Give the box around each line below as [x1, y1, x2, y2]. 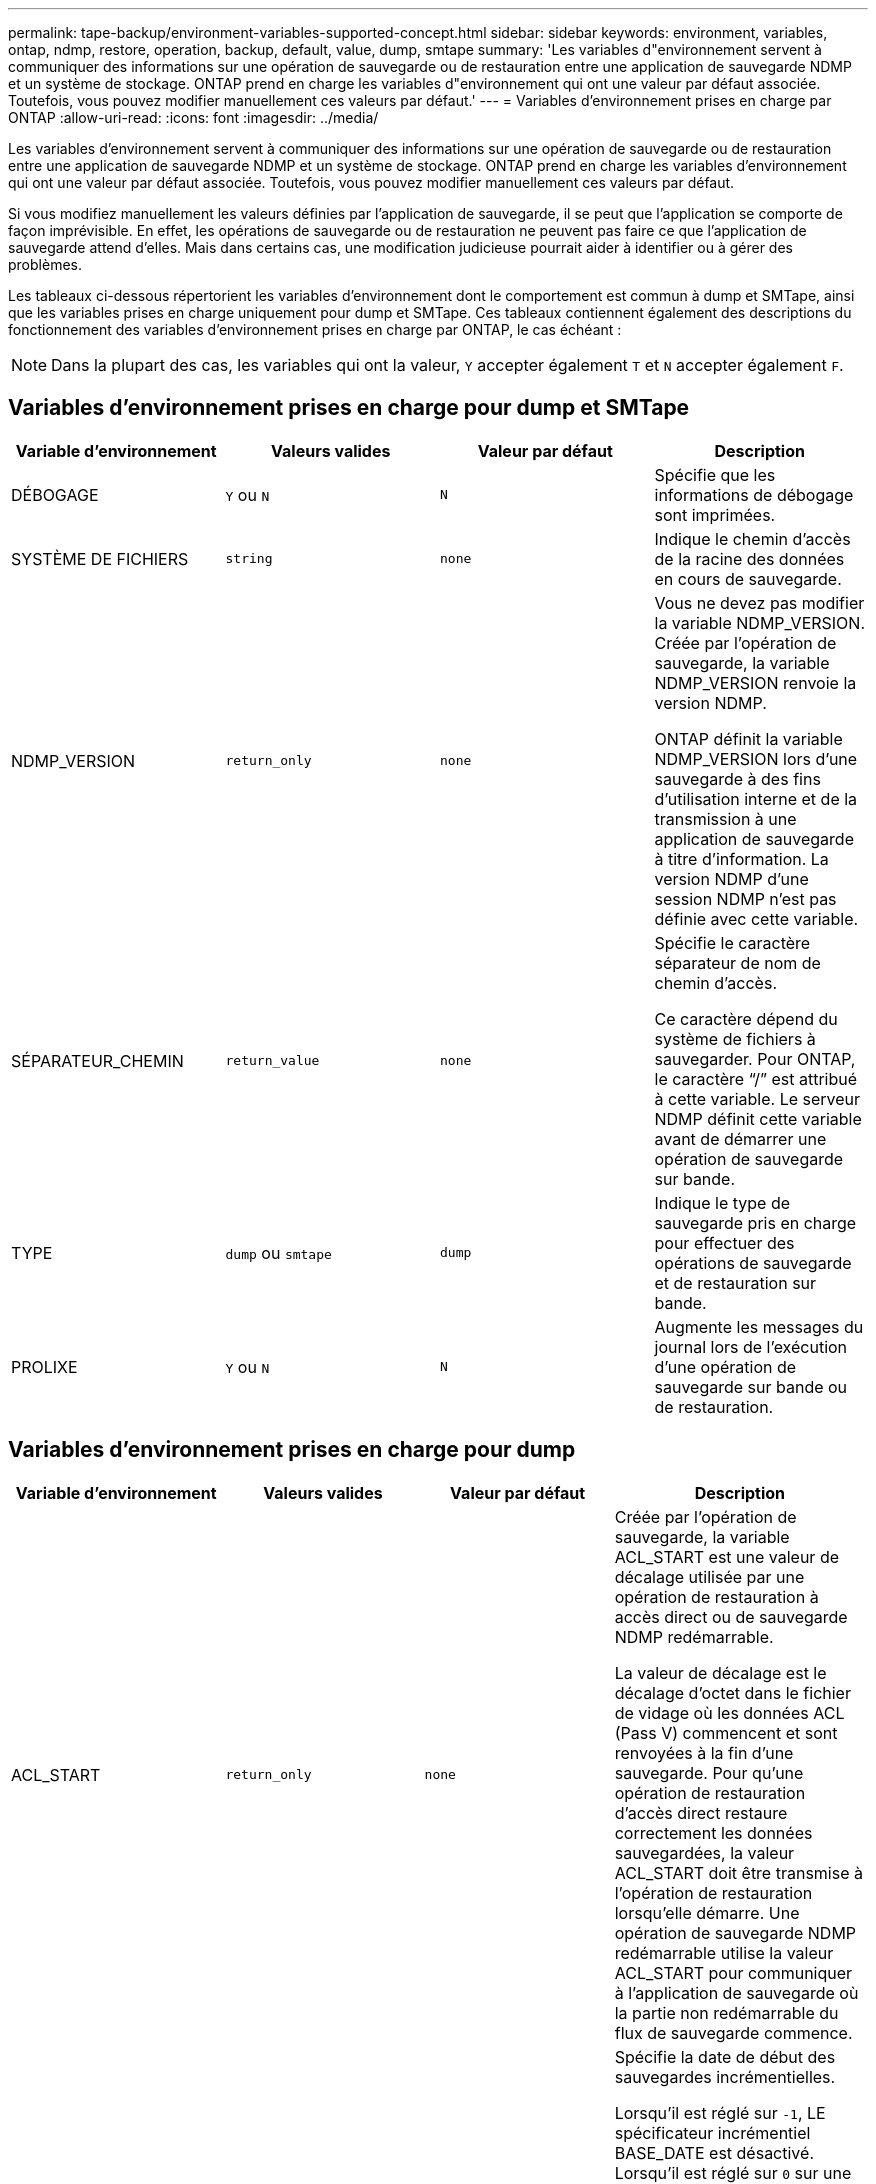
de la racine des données [654, 548, 845, 569]
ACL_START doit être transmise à [614, 1862, 863, 1883]
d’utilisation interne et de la [654, 788, 858, 809]
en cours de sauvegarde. [654, 568, 842, 589]
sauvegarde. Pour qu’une [614, 1762, 804, 1783]
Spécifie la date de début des [614, 2046, 836, 2067]
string [225, 551, 273, 567]
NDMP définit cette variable [654, 1108, 862, 1129]
